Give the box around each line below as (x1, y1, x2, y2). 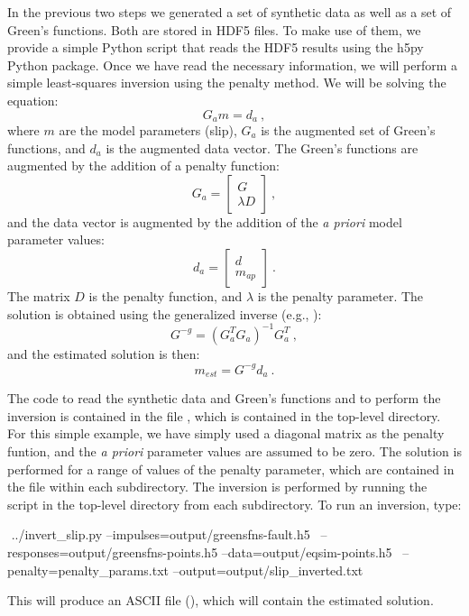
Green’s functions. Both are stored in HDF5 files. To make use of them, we (7, 20, 421, 39)
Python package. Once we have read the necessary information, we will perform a (7, 55, 458, 74)
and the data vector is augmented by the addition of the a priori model (7, 212, 402, 231)
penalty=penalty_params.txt (7, 560, 170, 579)
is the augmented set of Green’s (261, 121, 436, 140)
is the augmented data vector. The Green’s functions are (106, 138, 418, 157)
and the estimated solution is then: (7, 344, 200, 363)
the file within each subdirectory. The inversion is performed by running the (7, 477, 428, 496)
